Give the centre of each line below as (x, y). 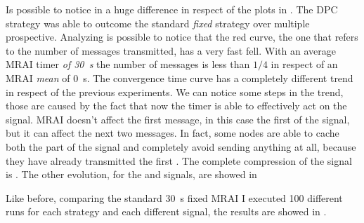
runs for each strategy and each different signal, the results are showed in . (166, 211)
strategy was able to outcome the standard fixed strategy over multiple (158, 23)
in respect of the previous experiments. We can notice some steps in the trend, (175, 92)
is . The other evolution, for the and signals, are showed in (131, 174)
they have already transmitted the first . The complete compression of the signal (179, 160)
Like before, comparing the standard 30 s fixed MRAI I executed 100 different (174, 197)
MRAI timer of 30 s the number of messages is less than (128, 64)
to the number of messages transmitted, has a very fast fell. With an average (171, 50)
